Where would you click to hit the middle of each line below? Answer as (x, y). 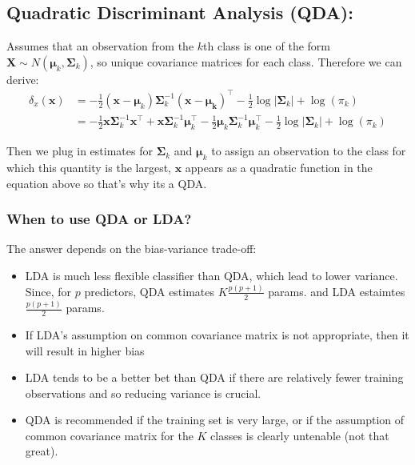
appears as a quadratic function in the (279, 168)
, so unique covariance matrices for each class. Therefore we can (246, 61)
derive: (23, 79)
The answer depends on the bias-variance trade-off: (132, 249)
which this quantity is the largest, (89, 168)
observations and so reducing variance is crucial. (143, 393)
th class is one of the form (267, 46)
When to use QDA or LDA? (99, 219)
